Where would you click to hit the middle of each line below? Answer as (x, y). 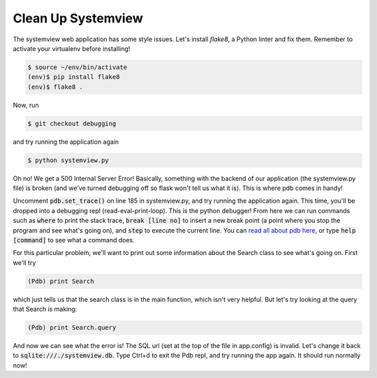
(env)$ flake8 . (56, 87)
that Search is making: (45, 309)
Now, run (26, 105)
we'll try (24, 263)
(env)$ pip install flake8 (74, 77)
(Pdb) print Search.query (72, 328)
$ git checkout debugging (72, 123)
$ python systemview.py (68, 160)
